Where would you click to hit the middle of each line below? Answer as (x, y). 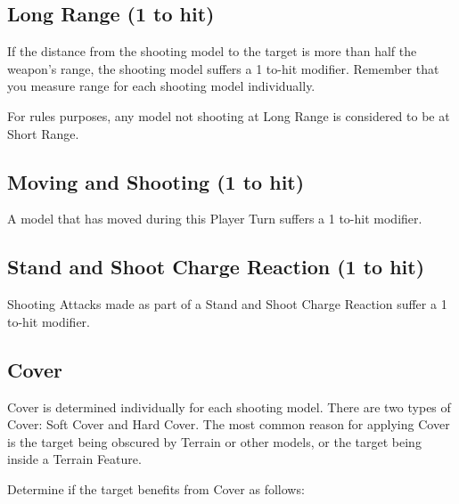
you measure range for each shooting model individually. (161, 86)
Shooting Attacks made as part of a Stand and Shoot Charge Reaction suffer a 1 (227, 304)
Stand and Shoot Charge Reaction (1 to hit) (216, 267)
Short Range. (43, 133)
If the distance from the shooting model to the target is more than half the (212, 51)
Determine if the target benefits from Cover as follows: (156, 488)
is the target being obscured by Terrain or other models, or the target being (214, 441)
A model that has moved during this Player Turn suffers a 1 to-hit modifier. (215, 219)
